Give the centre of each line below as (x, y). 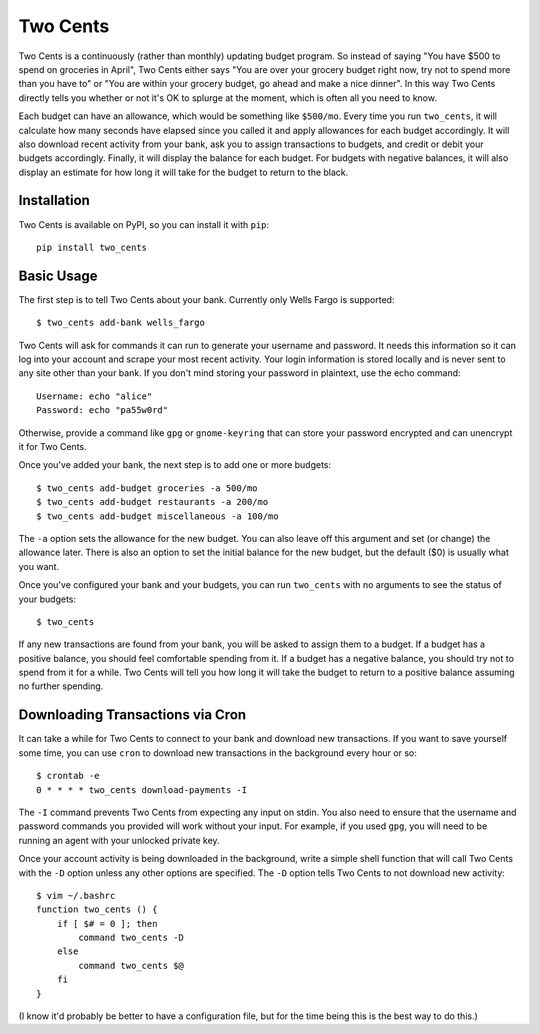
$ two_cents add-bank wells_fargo (120, 323)
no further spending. (61, 686)
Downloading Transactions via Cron (132, 715)
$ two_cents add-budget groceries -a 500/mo (147, 488)
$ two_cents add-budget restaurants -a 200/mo (152, 502)
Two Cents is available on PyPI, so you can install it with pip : (144, 224)
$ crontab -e (68, 776)
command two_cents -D (131, 938)
